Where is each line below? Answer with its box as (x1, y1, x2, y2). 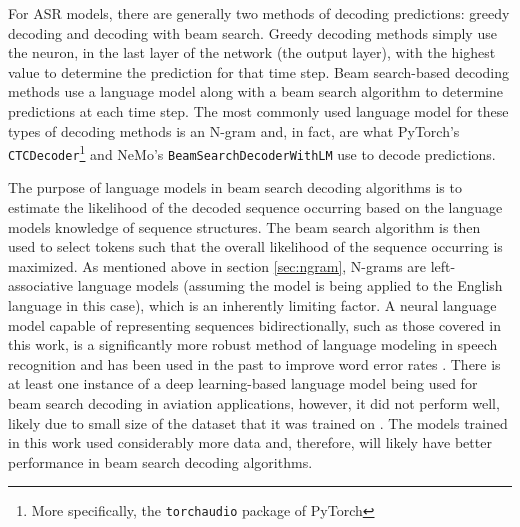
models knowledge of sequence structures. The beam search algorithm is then (8, 216, 481, 237)
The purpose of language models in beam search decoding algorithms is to (8, 177, 462, 198)
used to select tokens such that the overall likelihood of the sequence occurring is (8, 236, 503, 257)
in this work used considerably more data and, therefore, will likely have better (8, 432, 492, 453)
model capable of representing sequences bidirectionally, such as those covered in (8, 314, 501, 335)
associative (8, 275, 74, 296)
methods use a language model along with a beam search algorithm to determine (8, 81, 503, 102)
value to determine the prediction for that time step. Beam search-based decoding (8, 61, 510, 82)
